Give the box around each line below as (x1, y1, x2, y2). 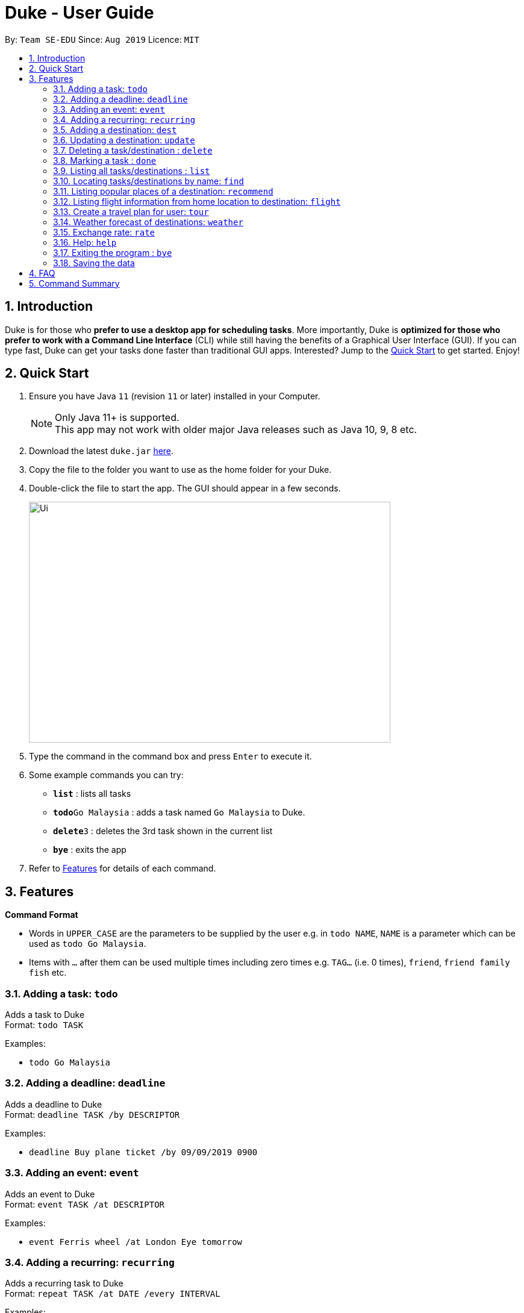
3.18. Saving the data (53, 257, 135, 268)
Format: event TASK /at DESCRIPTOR (5, 1199, 164, 1209)
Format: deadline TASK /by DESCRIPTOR (5, 1109, 180, 1120)
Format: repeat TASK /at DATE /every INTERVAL (5, 1288, 220, 1299)
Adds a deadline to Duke (5, 1099, 102, 1109)
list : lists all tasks (53, 788, 131, 799)
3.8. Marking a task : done (53, 155, 157, 166)
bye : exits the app (53, 844, 126, 855)
